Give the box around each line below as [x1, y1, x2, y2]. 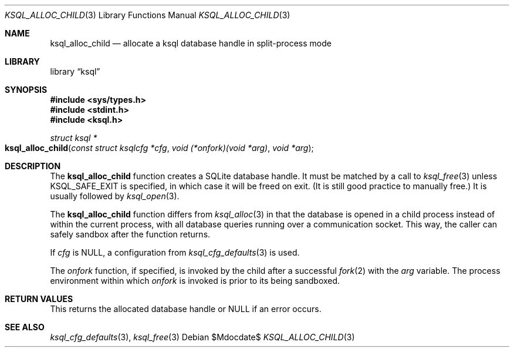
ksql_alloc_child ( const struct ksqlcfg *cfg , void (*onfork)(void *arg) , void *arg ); [5, 143, 314, 153]
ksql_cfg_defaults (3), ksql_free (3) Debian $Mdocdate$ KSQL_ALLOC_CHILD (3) [50, 332, 355, 342]
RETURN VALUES [5, 294, 73, 304]
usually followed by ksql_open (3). [50, 191, 180, 201]
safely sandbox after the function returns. [50, 229, 211, 239]
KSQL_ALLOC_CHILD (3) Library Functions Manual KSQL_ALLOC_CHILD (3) [5, 10, 290, 20]
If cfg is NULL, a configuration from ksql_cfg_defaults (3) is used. [50, 247, 300, 257]
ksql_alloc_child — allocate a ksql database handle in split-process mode [50, 38, 332, 48]
